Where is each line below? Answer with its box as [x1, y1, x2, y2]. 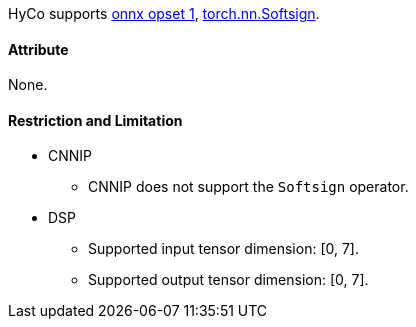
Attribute [8, 40, 69, 58]
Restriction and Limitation [8, 111, 183, 129]
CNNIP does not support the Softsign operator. [88, 178, 409, 196]
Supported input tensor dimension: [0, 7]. [88, 240, 359, 258]
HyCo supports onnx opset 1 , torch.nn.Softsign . [8, 5, 320, 22]
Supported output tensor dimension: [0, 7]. [88, 271, 369, 289]
